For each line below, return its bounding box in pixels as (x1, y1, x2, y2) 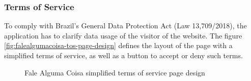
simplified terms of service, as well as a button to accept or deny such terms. (4, 50, 243, 60)
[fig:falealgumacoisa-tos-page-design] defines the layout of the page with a (4, 40, 233, 51)
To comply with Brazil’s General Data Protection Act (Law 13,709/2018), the (4, 20, 247, 31)
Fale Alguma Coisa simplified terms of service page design (24, 67, 205, 77)
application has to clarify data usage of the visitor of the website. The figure (4, 30, 242, 40)
